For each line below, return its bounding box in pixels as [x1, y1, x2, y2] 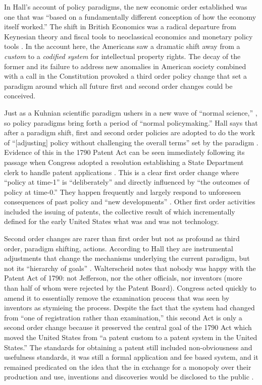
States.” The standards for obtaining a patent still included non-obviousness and [4, 342, 252, 352]
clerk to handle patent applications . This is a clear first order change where [4, 167, 239, 177]
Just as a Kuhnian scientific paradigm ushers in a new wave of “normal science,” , [4, 107, 257, 118]
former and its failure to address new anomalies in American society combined [4, 61, 246, 71]
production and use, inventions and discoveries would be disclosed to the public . [4, 371, 254, 382]
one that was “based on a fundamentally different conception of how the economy [4, 11, 256, 22]
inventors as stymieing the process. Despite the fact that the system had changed [4, 302, 255, 313]
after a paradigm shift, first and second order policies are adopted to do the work [4, 127, 255, 138]
